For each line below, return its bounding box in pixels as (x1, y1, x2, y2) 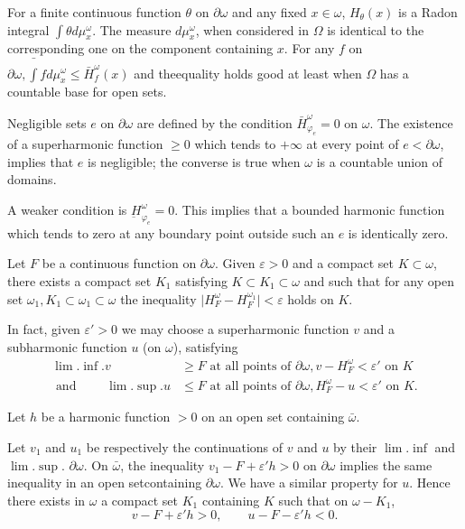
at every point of (306, 135, 399, 153)
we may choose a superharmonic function (121, 320, 349, 339)
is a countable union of (316, 152, 442, 171)
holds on (287, 289, 334, 308)
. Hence (409, 473, 451, 492)
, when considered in (195, 20, 309, 39)
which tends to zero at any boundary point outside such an (7, 223, 334, 242)
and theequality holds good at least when (134, 63, 362, 82)
